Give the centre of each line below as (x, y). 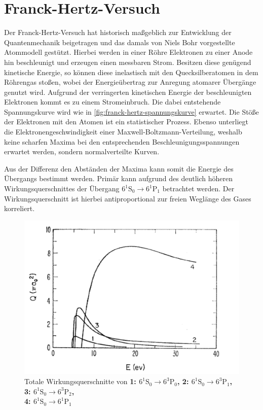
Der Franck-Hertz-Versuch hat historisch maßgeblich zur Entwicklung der (118, 32)
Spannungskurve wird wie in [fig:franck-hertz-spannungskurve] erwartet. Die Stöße (131, 111)
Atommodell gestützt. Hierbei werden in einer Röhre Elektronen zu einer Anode (128, 52)
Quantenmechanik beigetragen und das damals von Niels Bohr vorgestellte (120, 42)
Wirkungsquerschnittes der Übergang (62, 189)
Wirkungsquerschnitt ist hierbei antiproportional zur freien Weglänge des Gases (128, 198)
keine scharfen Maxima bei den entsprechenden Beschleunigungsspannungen (122, 141)
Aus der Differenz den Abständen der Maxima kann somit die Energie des (119, 168)
